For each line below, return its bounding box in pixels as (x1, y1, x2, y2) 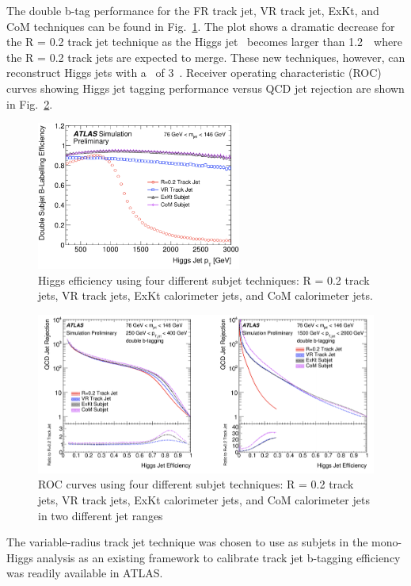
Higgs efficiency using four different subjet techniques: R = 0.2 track (38, 271, 370, 288)
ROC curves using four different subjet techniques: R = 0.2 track (38, 476, 354, 492)
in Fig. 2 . (6, 95, 53, 112)
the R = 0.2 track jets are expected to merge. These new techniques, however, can (6, 48, 405, 65)
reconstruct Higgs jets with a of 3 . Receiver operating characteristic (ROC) (6, 64, 382, 81)
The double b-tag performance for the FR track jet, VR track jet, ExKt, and (6, 2, 379, 18)
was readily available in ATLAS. (6, 565, 163, 581)
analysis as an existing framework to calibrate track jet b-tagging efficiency (36, 549, 401, 565)
